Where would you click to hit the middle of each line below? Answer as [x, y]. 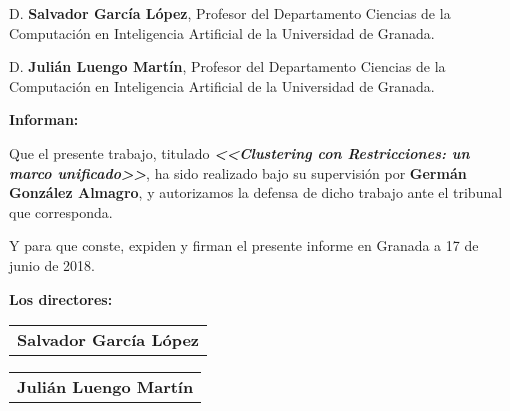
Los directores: [61, 298]
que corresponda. [61, 211]
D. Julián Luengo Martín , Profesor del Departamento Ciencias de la [227, 66]
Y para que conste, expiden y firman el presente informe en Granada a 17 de [244, 245]
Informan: [44, 119]
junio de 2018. [52, 264]
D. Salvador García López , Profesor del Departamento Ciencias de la [230, 13]
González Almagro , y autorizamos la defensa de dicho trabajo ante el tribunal [256, 192]
